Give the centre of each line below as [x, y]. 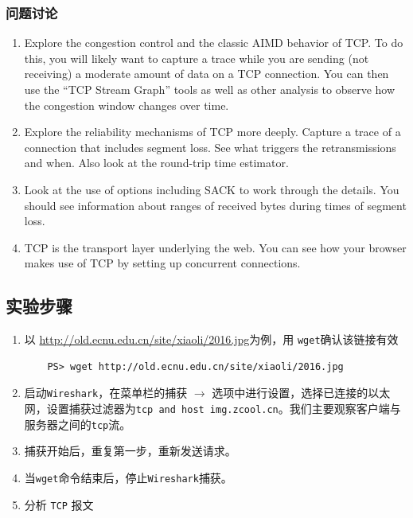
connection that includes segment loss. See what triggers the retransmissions [210, 147]
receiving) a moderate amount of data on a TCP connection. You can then [206, 74]
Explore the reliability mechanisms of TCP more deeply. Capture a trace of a [212, 132]
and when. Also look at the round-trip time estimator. [156, 163]
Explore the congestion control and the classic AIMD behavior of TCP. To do [214, 43]
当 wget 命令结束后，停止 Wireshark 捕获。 [128, 477]
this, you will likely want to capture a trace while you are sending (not [197, 58]
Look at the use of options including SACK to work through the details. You [212, 189]
